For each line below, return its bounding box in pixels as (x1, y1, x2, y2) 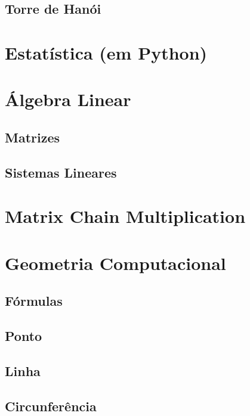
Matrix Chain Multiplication (5, 204, 246, 228)
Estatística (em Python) (5, 40, 208, 64)
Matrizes (5, 128, 60, 146)
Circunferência (5, 396, 97, 415)
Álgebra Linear (5, 87, 131, 111)
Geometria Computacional (5, 250, 226, 275)
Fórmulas (5, 291, 63, 310)
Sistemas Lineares (5, 163, 117, 181)
